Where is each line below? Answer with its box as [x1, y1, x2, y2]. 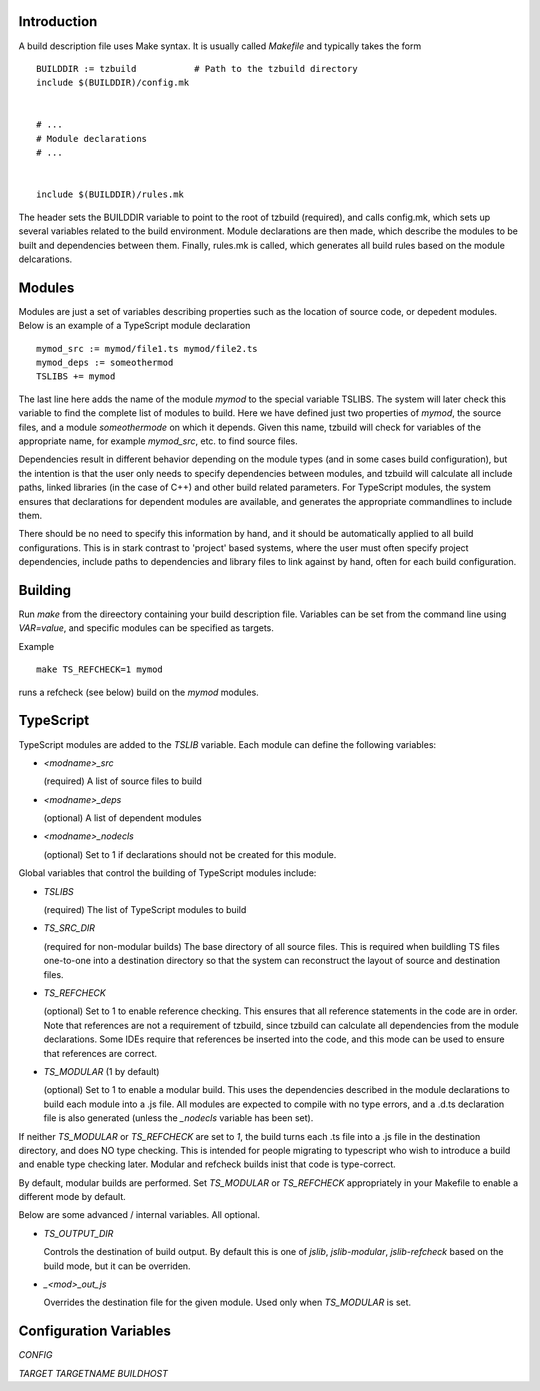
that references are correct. [43, 1047, 158, 1059]
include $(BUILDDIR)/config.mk [36, 77, 190, 89]
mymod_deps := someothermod [36, 357, 174, 369]
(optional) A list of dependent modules [43, 812, 202, 824]
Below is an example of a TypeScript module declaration [18, 320, 251, 332]
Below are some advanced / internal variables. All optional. [18, 1209, 260, 1221]
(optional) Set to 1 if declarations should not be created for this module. [43, 848, 337, 860]
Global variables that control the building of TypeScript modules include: [18, 867, 317, 879]
